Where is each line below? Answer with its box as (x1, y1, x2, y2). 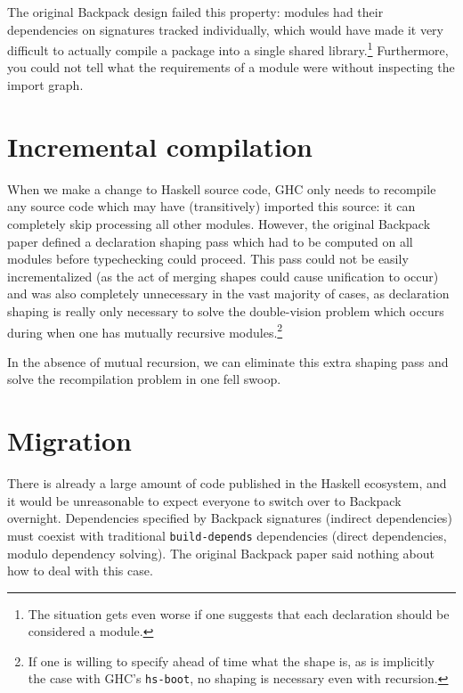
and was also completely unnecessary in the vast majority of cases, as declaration (7, 284, 450, 303)
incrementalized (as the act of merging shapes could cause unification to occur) (7, 266, 439, 285)
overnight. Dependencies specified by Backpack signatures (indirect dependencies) (7, 509, 452, 527)
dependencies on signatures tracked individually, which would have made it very (7, 20, 443, 38)
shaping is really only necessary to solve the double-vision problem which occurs (7, 301, 444, 320)
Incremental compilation (7, 127, 313, 164)
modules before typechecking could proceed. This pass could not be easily (7, 249, 409, 268)
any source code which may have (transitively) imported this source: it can (7, 197, 416, 216)
